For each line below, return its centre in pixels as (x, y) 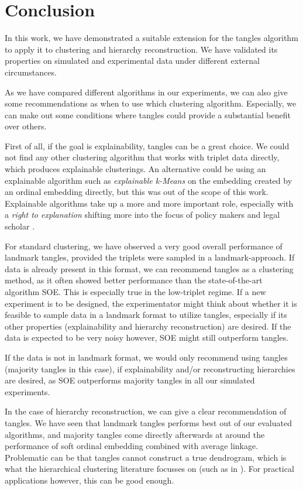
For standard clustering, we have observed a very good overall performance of (144, 246)
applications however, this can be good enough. (89, 480)
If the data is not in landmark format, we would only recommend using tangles (146, 357)
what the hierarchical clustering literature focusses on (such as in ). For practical (149, 469)
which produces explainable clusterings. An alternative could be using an (135, 169)
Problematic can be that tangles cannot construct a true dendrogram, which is (146, 457)
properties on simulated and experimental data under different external (132, 61)
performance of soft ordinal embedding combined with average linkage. (132, 446)
